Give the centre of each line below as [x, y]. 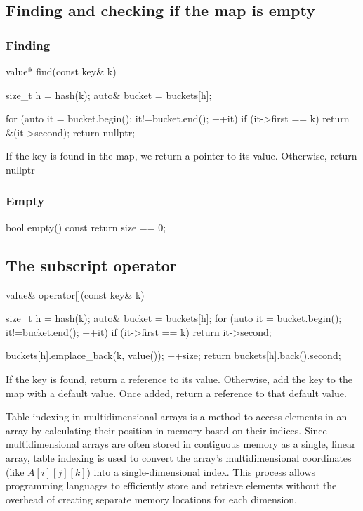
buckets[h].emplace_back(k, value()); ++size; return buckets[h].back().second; [173, 355]
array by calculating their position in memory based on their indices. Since [166, 430]
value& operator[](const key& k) [75, 294]
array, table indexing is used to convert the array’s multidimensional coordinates [179, 457]
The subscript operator [91, 265]
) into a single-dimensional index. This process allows [201, 471]
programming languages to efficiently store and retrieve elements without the [171, 485]
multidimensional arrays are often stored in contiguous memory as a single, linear [181, 444]
